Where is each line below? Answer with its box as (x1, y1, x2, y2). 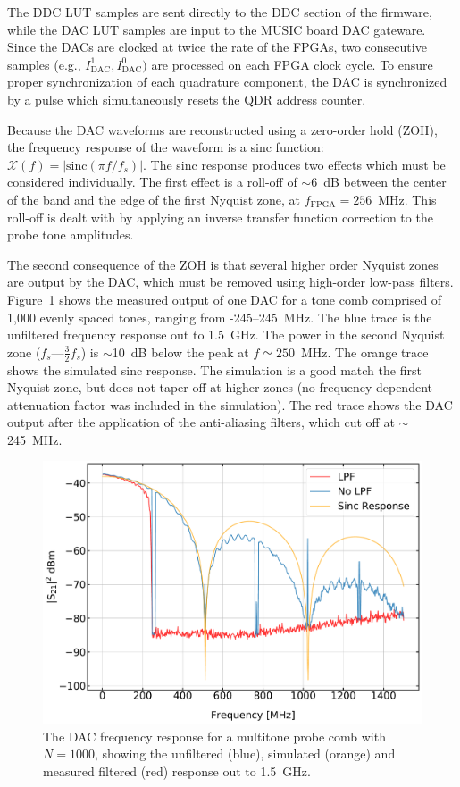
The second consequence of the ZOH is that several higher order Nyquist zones (7, 255, 439, 273)
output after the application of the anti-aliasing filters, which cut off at (7, 413, 395, 431)
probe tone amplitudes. (7, 225, 134, 244)
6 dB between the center (311, 172, 447, 191)
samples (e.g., (7, 54, 81, 73)
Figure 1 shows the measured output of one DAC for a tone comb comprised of (7, 289, 442, 308)
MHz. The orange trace (300, 342, 429, 361)
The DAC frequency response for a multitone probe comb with (43, 726, 386, 745)
